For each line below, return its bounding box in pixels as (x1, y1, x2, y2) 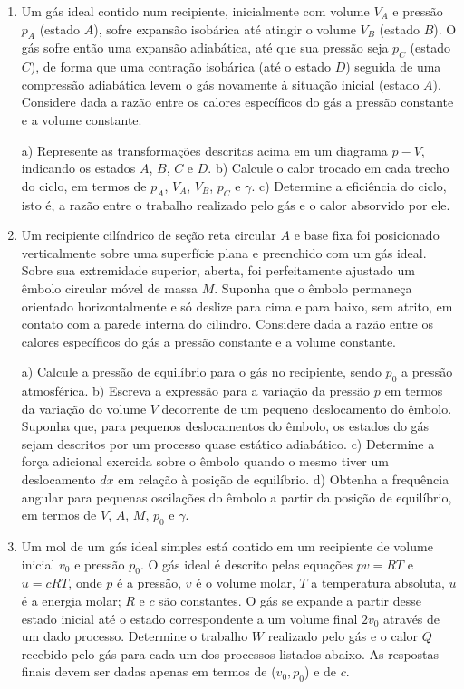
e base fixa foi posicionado (294, 225, 440, 244)
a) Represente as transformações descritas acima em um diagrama (21, 140, 388, 159)
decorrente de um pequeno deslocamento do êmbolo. (161, 398, 452, 417)
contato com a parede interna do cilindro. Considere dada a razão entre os (21, 314, 433, 333)
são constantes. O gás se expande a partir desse (159, 591, 422, 610)
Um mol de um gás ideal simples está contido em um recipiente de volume (21, 537, 433, 556)
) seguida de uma (345, 57, 441, 76)
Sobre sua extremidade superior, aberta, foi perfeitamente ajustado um (21, 261, 415, 280)
